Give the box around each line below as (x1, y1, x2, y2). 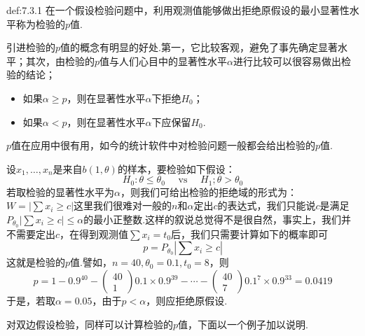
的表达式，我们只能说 (217, 198, 316, 213)
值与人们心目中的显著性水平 (99, 53, 228, 68)
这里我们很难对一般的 (74, 198, 172, 213)
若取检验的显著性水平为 (6, 184, 114, 199)
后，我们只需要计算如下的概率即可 (171, 226, 329, 241)
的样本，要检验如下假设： (117, 161, 235, 176)
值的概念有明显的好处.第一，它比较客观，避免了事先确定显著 (60, 40, 338, 55)
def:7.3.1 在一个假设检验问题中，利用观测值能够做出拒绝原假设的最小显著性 (6, 3, 350, 17)
